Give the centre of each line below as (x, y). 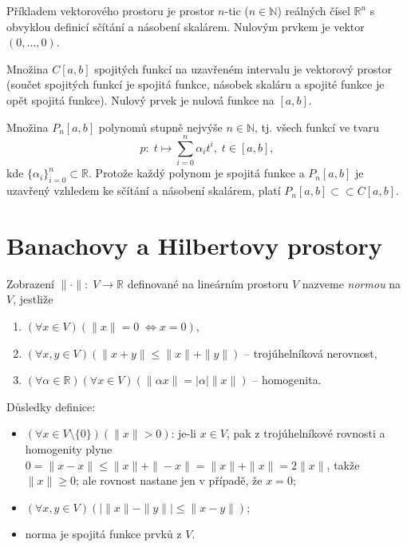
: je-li (184, 433)
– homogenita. (287, 380)
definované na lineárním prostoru (208, 283)
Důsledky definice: (51, 406)
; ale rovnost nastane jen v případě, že (169, 480)
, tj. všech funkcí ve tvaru (317, 127)
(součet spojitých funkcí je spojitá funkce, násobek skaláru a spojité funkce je (196, 84)
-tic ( (237, 10)
